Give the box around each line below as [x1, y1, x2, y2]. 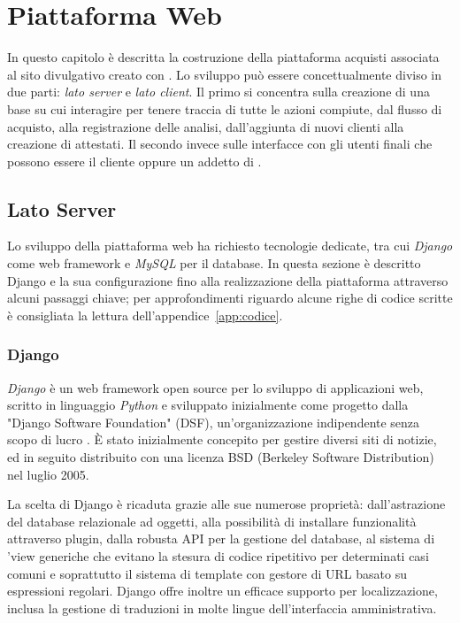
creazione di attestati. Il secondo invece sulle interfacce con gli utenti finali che [7, 135, 433, 153]
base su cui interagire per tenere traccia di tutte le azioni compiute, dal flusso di [7, 99, 442, 118]
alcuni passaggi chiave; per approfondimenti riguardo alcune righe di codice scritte [7, 288, 453, 307]
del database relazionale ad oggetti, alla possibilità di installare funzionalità [7, 511, 417, 530]
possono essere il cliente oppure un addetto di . [7, 151, 262, 170]
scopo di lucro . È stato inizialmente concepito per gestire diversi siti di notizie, [7, 430, 437, 449]
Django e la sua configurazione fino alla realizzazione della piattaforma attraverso [7, 271, 448, 289]
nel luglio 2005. [7, 465, 89, 483]
